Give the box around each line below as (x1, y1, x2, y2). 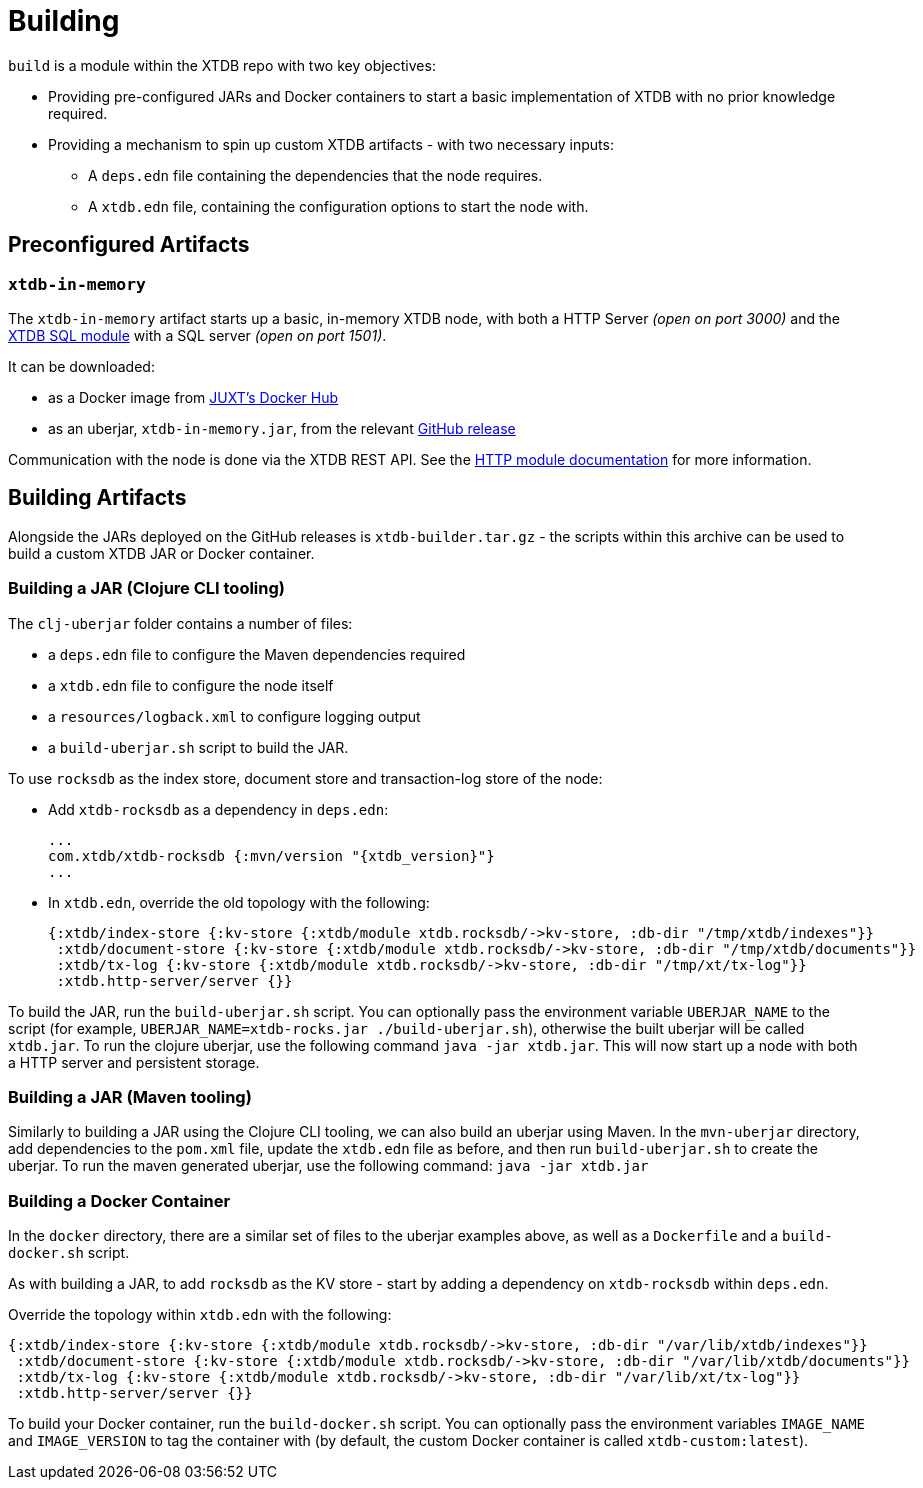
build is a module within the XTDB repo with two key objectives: (8, 56, 436, 74)
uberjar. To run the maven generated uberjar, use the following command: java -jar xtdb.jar (8, 1157, 649, 1175)
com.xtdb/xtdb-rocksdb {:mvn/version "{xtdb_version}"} (48, 847, 495, 864)
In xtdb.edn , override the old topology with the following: (48, 893, 430, 911)
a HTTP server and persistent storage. (8, 1053, 260, 1071)
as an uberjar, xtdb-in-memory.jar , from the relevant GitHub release (48, 419, 516, 437)
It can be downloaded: (8, 357, 155, 375)
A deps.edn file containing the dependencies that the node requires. (88, 166, 543, 184)
